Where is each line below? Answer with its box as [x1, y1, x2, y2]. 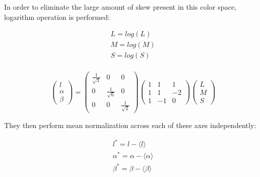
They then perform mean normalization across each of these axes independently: [4, 120, 256, 131]
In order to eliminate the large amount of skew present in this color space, [4, 2, 236, 12]
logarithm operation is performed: [4, 11, 110, 22]
